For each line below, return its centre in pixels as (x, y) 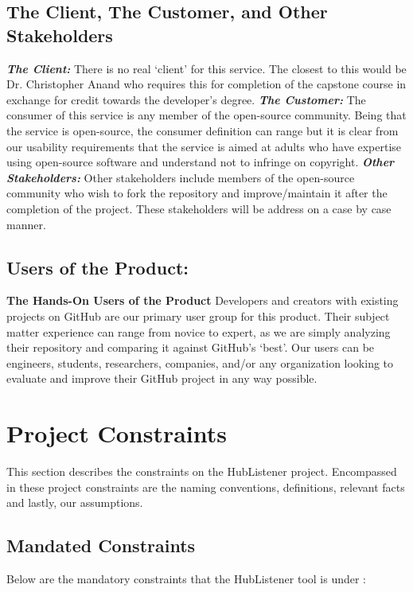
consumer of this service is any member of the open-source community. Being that (206, 115)
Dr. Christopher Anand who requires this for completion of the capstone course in (206, 84)
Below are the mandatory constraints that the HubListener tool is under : (187, 578)
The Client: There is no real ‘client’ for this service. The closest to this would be (206, 68)
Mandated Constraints (101, 545)
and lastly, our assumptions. (75, 502)
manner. (26, 224)
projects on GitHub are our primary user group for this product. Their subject (198, 315)
